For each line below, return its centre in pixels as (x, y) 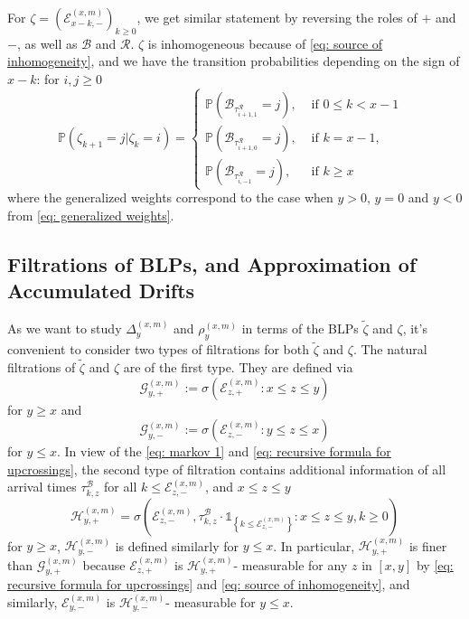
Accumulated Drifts (101, 291)
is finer (428, 545)
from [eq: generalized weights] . (91, 215)
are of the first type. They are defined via (238, 366)
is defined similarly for (177, 545)
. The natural (390, 349)
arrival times (42, 487)
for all (121, 487)
